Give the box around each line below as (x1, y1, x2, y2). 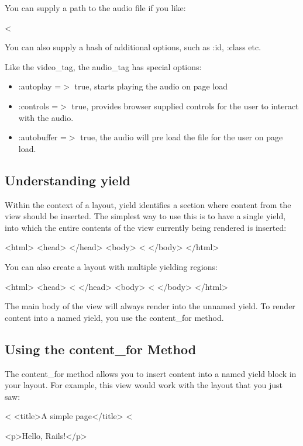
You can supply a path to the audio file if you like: (5, 2, 186, 13)
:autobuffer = (18, 131, 67, 143)
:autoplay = (18, 80, 61, 92)
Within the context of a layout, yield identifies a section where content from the (5, 198, 291, 210)
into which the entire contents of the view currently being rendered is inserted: (5, 221, 287, 233)
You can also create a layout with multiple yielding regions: (5, 260, 218, 272)
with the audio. (18, 111, 74, 123)
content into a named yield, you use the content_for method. (5, 311, 224, 323)
